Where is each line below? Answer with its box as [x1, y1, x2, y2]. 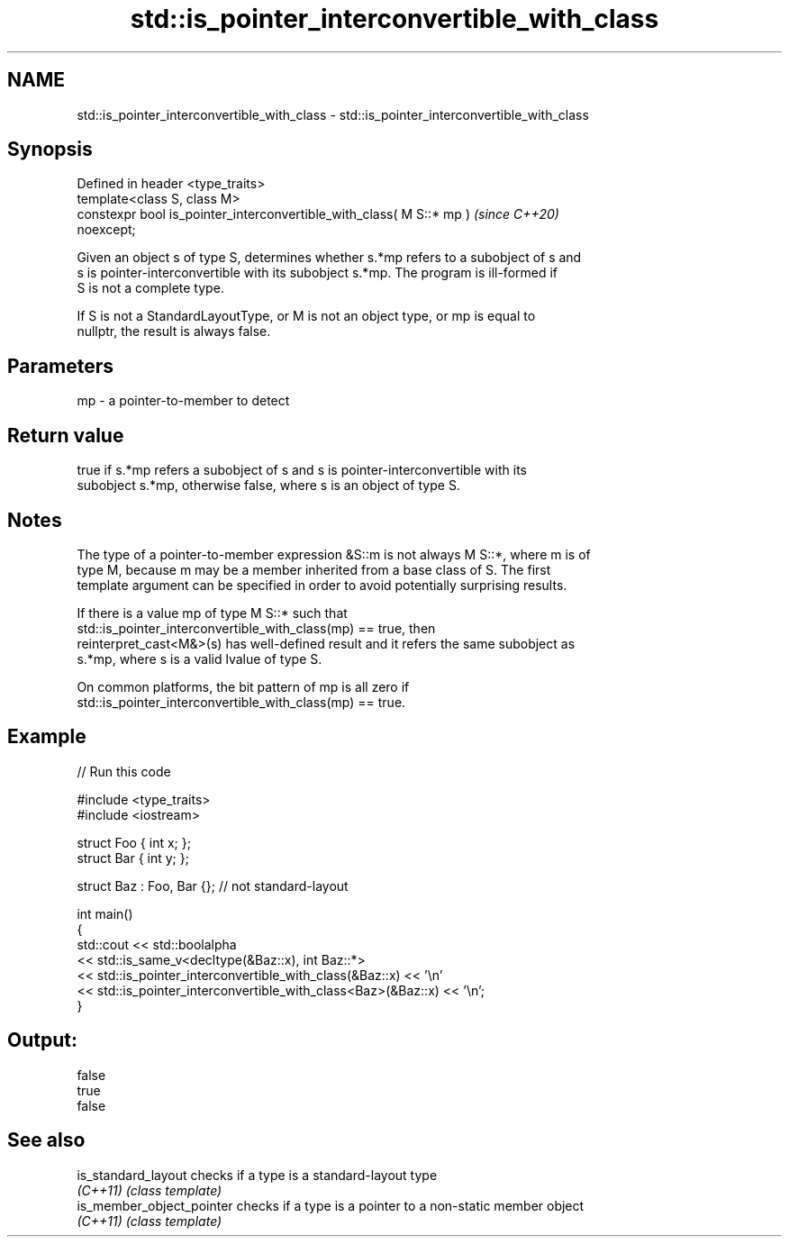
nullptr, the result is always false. [77, 323, 271, 340]
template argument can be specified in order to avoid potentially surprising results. [77, 577, 567, 593]
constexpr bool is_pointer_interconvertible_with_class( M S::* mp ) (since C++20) [77, 206, 559, 222]
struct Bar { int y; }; [77, 849, 189, 866]
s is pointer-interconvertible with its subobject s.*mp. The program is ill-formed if [77, 265, 558, 281]
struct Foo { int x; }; [77, 834, 191, 850]
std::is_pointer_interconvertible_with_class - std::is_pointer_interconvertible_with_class [77, 106, 589, 123]
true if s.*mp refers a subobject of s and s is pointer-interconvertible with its [77, 462, 527, 478]
